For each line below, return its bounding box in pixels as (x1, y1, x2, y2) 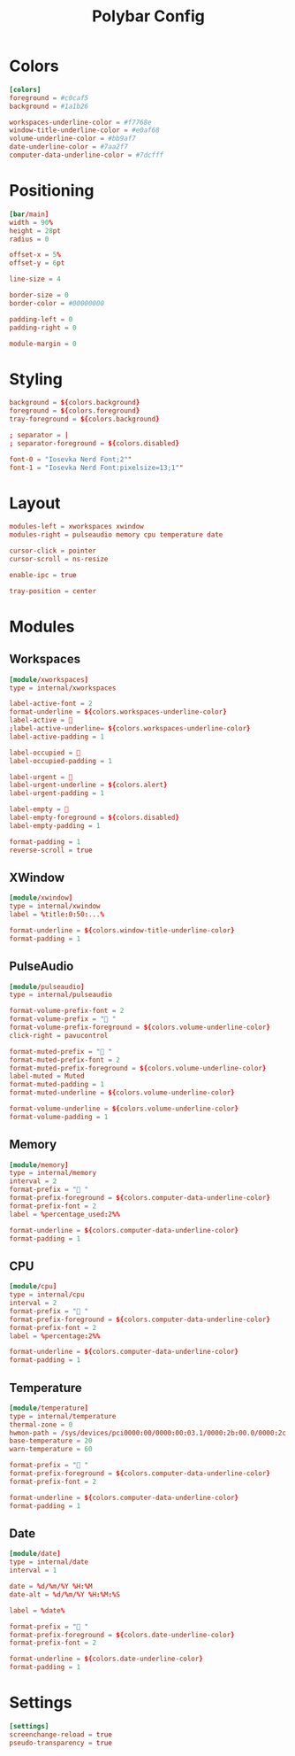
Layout (9, 493, 61, 513)
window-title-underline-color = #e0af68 (9, 126, 161, 135)
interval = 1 (9, 1566, 57, 1575)
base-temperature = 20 (9, 1436, 93, 1445)
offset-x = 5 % (9, 251, 62, 259)
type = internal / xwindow (9, 901, 101, 911)
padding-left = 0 (9, 314, 73, 324)
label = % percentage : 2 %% (9, 1331, 101, 1341)
